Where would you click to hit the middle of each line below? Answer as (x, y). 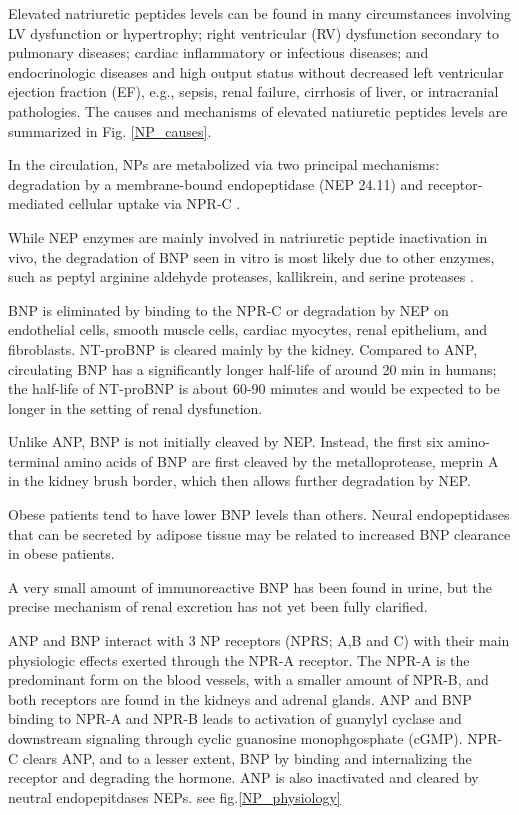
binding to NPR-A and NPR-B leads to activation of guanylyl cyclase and (235, 718)
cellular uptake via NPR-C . (154, 203)
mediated (36, 203)
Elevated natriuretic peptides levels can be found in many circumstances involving (260, 13)
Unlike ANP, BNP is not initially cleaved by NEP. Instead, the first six (226, 441)
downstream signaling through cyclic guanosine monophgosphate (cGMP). (235, 738)
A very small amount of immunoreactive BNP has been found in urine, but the (250, 586)
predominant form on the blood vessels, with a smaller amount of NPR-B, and (248, 679)
